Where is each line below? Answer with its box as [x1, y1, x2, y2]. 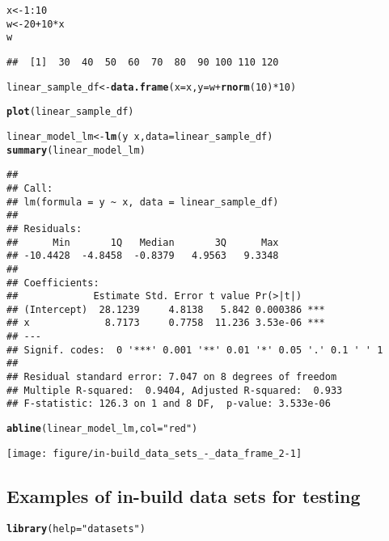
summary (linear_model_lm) [6, 144, 146, 156]
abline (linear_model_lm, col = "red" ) [6, 423, 198, 435]
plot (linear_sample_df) [6, 106, 134, 118]
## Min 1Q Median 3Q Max [6, 236, 279, 248]
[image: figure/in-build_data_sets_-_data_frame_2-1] [6, 447, 302, 459]
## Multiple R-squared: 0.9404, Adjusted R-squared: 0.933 [6, 384, 343, 396]
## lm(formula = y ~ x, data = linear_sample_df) [6, 196, 279, 208]
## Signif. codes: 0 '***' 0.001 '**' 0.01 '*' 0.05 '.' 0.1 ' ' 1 [6, 344, 383, 356]
